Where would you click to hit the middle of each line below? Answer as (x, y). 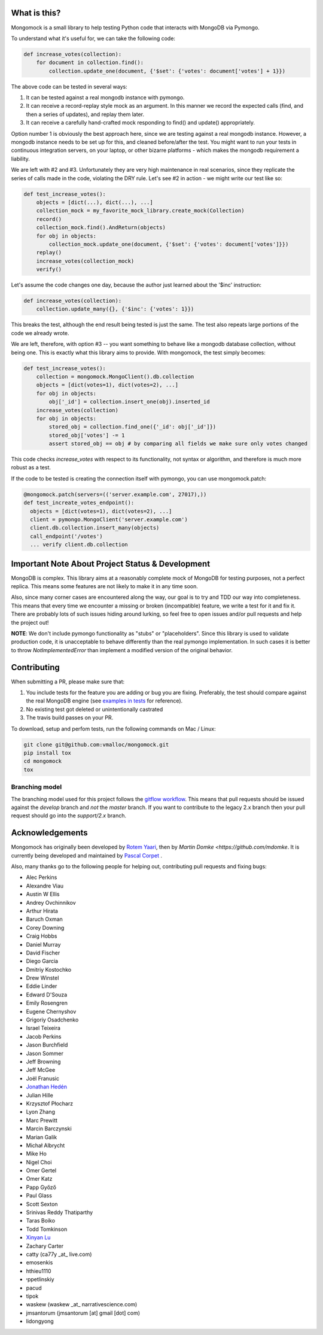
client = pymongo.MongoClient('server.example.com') (109, 520)
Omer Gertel (41, 1170)
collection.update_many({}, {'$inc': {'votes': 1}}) (115, 309)
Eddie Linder (42, 986)
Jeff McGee (41, 1070)
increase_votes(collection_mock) (85, 261)
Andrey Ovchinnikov (51, 902)
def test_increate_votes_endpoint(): (79, 503)
